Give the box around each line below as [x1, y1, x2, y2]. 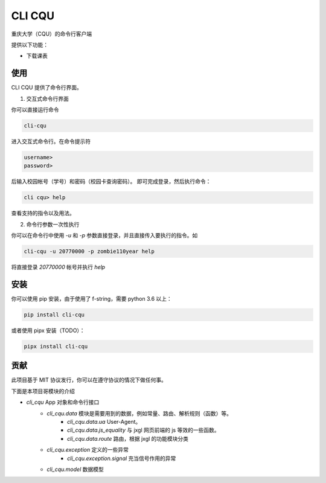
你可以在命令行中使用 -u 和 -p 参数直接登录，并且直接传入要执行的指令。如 [11, 232, 198, 239]
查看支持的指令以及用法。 [11, 210, 75, 217]
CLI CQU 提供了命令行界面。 [11, 84, 83, 91]
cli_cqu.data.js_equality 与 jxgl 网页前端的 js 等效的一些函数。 [67, 426, 220, 434]
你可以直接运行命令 [11, 106, 59, 114]
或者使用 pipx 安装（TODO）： [11, 327, 85, 334]
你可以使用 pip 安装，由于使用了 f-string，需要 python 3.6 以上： [11, 295, 172, 302]
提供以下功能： [11, 41, 48, 48]
